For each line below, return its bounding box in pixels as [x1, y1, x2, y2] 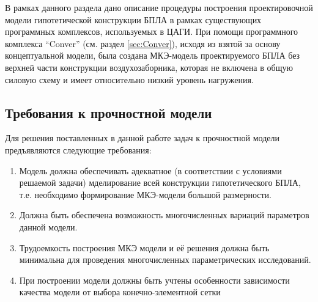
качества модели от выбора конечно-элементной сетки [19, 285, 221, 298]
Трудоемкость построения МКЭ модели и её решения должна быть [19, 241, 270, 254]
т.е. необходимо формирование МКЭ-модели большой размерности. [19, 188, 272, 201]
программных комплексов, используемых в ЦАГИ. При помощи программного [5, 25, 298, 38]
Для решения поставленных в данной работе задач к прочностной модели [5, 131, 280, 144]
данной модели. [19, 220, 78, 233]
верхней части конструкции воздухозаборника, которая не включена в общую [5, 61, 293, 73]
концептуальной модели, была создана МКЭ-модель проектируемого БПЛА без [5, 49, 300, 62]
